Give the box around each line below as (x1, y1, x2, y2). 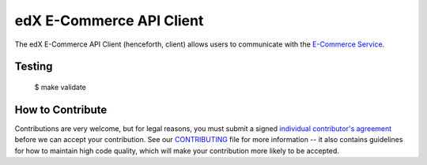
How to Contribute (14, 103, 108, 116)
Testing (14, 60, 53, 73)
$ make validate (34, 82, 86, 92)
